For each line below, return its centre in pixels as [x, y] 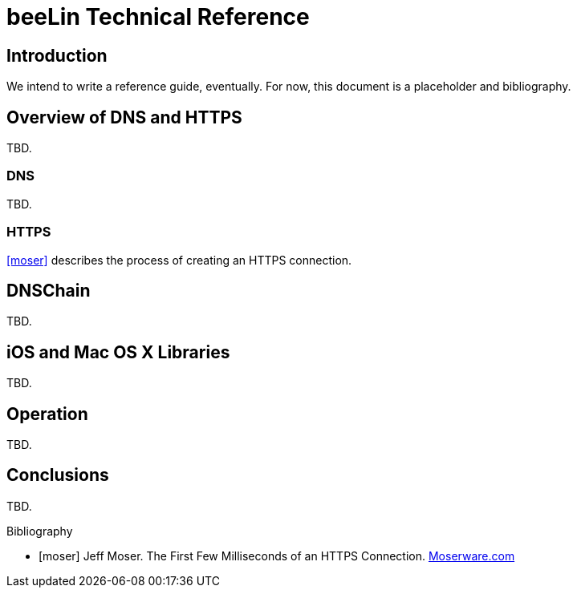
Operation [47, 414]
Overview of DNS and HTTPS [124, 117]
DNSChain [49, 290]
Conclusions [58, 475]
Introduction [57, 55]
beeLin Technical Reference [158, 17]
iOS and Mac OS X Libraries [118, 352]
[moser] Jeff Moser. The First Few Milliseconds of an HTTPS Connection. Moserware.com [277, 556]
